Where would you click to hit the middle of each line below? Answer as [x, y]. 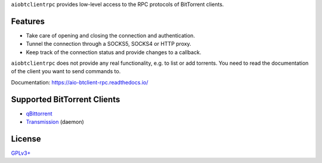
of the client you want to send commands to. [66, 71]
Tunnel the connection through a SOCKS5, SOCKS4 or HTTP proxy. [109, 44]
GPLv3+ [21, 153]
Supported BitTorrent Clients [66, 99]
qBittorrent [39, 114]
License [26, 139]
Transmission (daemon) [55, 122]
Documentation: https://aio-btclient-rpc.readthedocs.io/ [80, 82]
